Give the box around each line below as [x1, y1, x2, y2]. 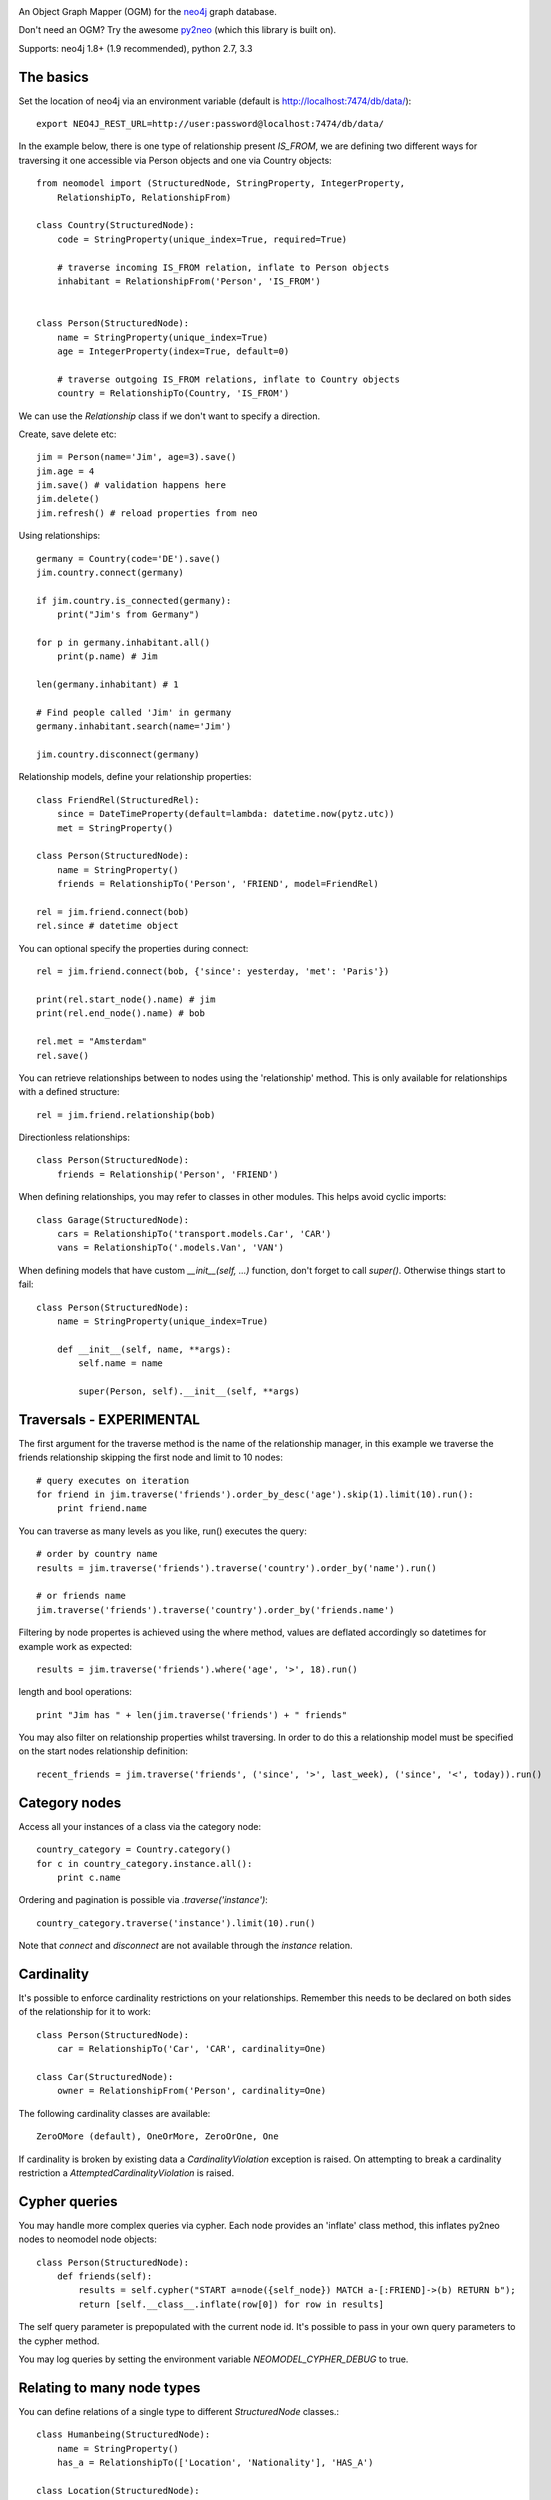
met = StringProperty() [56, 822, 174, 834]
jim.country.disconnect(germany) [36, 749, 200, 760]
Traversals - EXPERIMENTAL [18, 1411, 200, 1428]
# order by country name [36, 1548, 158, 1560]
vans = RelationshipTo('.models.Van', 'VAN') [56, 1242, 285, 1254]
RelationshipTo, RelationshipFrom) [56, 191, 232, 203]
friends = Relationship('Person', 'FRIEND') [56, 1168, 279, 1180]
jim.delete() [36, 493, 100, 505]
